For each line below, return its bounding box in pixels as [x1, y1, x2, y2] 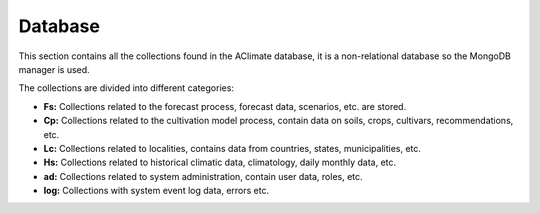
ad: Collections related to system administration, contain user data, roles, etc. [43, 170, 364, 182]
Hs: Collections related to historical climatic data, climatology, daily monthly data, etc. [43, 156, 397, 169]
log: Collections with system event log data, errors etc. [43, 185, 270, 197]
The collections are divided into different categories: [18, 82, 235, 94]
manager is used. [18, 63, 90, 75]
